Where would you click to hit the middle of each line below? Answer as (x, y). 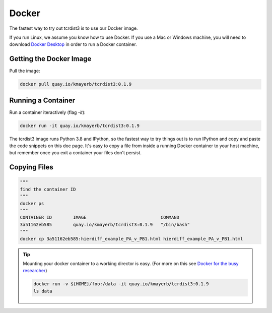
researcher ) (35, 271)
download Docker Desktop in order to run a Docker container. (73, 44)
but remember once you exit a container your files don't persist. (76, 153)
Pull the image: (25, 71)
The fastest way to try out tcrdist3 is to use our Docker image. (74, 28)
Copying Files (31, 167)
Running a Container (42, 100)
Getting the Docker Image (50, 59)
